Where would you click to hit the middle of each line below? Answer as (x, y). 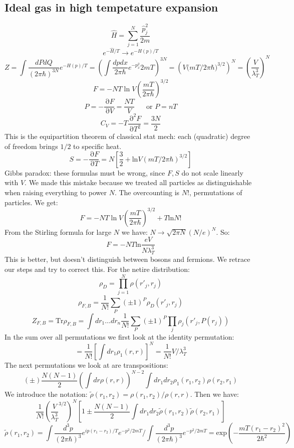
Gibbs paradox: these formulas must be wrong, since (85, 172)
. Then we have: (214, 394)
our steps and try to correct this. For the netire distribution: (97, 269)
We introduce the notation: (46, 394)
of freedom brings (31, 146)
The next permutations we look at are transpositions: (86, 364)
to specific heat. (97, 146)
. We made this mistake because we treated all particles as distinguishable (138, 182)
